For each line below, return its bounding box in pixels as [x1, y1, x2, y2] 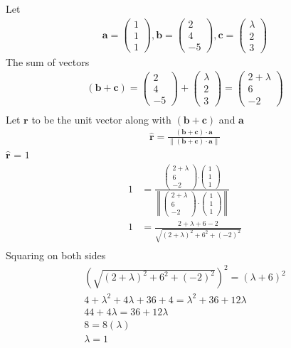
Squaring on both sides [6, 248, 106, 263]
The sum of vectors [6, 54, 90, 69]
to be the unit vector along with [31, 112, 171, 126]
